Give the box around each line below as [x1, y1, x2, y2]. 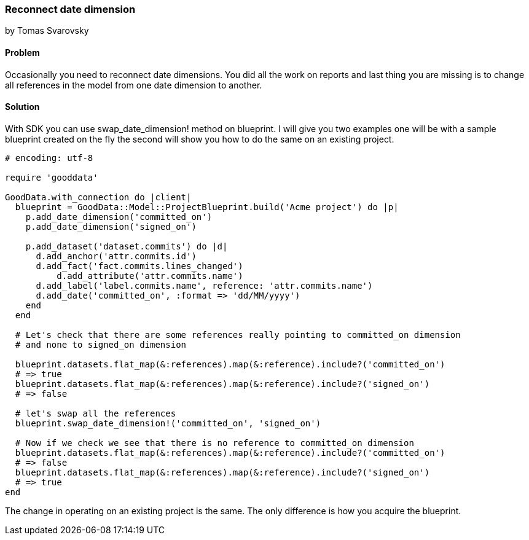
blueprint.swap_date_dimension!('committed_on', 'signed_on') [15, 418, 321, 428]
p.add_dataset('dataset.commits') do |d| [25, 241, 228, 251]
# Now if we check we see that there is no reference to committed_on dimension [15, 437, 414, 448]
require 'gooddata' [5, 172, 98, 182]
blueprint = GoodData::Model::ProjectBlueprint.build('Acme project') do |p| [15, 202, 399, 212]
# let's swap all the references [15, 408, 176, 418]
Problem [5, 47, 40, 58]
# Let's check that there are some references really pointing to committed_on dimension [15, 329, 461, 340]
